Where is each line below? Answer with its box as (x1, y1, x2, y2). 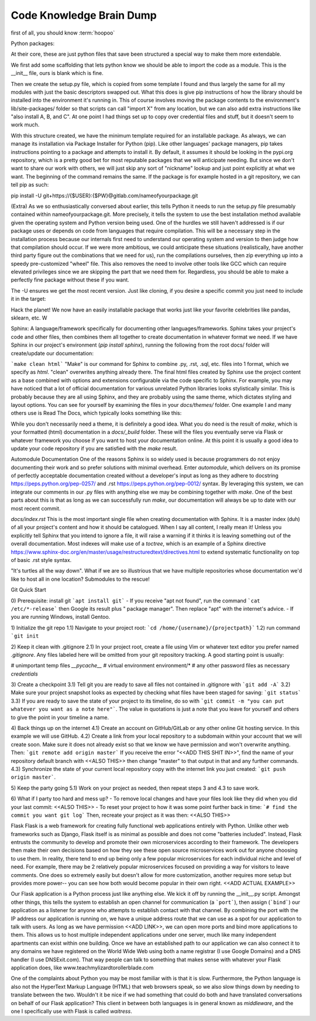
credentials (11, 670, 38, 677)
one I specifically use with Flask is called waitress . (11, 1008, 133, 1015)
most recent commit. (11, 505, 61, 512)
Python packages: (11, 40, 55, 47)
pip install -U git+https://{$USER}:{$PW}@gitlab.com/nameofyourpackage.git (11, 192, 198, 199)
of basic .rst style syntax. (11, 556, 72, 563)
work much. (11, 121, 40, 128)
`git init (11, 633, 39, 639)
